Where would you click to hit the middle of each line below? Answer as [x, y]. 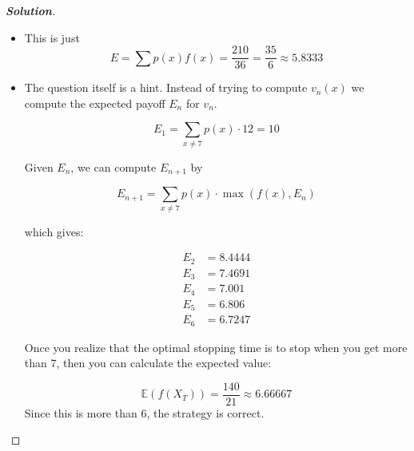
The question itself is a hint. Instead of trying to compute [166, 87]
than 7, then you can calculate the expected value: [148, 363]
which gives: [54, 231]
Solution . [31, 10]
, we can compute [113, 166]
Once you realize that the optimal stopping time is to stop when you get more [216, 347]
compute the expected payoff [95, 103]
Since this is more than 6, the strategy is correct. [144, 412]
